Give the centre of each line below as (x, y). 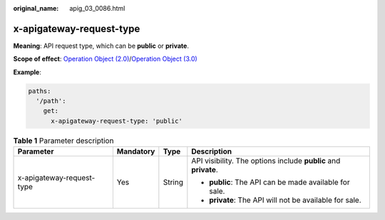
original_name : (36, 8)
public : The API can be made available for (279, 182)
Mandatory (136, 151)
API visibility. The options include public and (266, 161)
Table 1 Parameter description (63, 141)
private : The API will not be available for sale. (285, 200)
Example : (27, 72)
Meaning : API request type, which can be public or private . (101, 46)
